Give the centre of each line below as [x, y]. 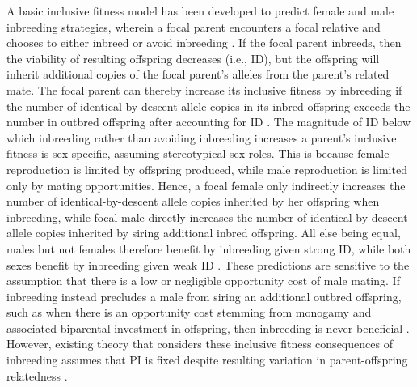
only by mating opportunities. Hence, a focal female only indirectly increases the [206, 185]
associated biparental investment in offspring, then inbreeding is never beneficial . [208, 327]
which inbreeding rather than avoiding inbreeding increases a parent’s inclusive [202, 137]
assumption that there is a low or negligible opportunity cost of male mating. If [203, 281]
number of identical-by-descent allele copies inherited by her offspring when [193, 201]
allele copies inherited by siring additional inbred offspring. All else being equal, [204, 233]
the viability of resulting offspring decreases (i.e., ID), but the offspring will [193, 58]
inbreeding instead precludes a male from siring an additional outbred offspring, [204, 296]
